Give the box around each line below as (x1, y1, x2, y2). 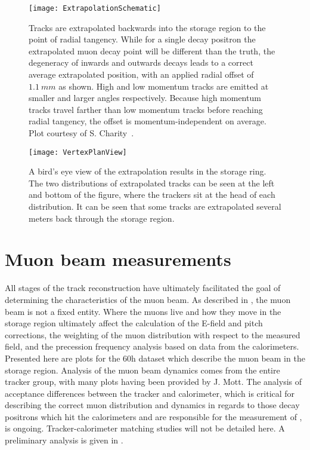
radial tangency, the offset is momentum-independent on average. (29, 115, 266, 127)
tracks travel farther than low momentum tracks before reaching (29, 103, 263, 115)
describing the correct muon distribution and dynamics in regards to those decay (5, 399, 300, 411)
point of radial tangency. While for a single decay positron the (29, 33, 256, 45)
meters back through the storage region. (29, 212, 175, 224)
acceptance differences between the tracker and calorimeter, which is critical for (5, 387, 295, 399)
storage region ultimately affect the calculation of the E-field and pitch (5, 317, 263, 329)
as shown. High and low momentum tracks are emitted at (58, 79, 269, 92)
